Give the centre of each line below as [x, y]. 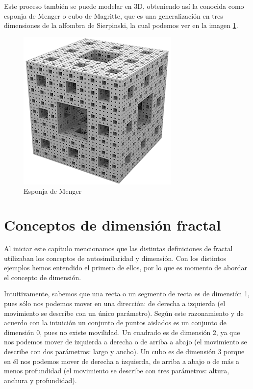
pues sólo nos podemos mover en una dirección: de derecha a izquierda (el [115, 303]
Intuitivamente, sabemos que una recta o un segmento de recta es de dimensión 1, [127, 294]
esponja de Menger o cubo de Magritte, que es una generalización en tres [114, 15]
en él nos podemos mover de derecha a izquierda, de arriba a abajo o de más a [122, 361]
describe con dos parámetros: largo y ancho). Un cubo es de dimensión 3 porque [124, 351]
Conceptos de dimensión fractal [113, 225]
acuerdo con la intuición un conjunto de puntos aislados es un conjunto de [115, 323]
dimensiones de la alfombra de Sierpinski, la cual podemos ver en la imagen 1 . [121, 25]
